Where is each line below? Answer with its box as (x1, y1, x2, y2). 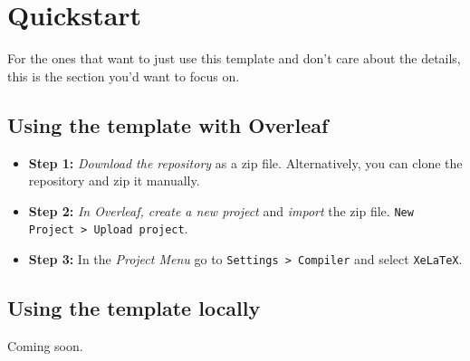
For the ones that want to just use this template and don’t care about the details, (7, 49, 461, 68)
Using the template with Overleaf (7, 110, 329, 138)
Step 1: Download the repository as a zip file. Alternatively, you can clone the (28, 153, 463, 172)
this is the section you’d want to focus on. (7, 66, 240, 85)
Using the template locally (7, 294, 261, 322)
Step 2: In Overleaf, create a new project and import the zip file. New (28, 201, 414, 220)
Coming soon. (7, 336, 83, 355)
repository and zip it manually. (28, 171, 200, 190)
